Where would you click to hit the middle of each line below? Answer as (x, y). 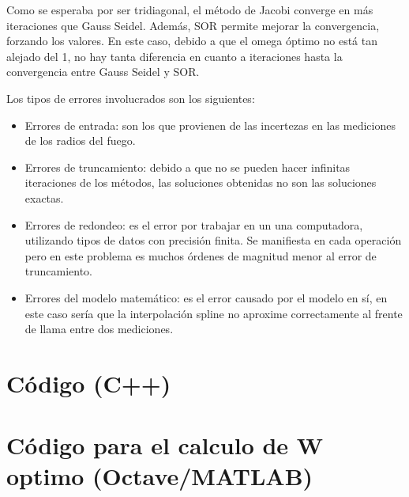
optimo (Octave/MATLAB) (160, 476)
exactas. (44, 197)
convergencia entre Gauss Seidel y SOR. (103, 72)
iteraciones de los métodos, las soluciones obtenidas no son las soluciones (201, 182)
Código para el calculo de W (165, 445)
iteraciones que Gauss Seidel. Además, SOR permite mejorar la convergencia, (193, 25)
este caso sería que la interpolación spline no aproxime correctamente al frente (214, 313)
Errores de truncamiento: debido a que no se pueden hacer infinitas (188, 167)
